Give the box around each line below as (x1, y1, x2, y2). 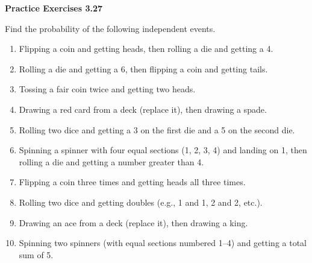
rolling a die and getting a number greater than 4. (19, 155, 204, 168)
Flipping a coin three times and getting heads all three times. (19, 176, 246, 188)
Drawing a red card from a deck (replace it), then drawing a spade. (19, 103, 267, 115)
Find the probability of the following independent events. (5, 22, 216, 34)
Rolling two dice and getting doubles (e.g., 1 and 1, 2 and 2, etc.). (19, 195, 263, 208)
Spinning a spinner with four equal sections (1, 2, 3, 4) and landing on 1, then (19, 144, 307, 156)
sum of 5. (19, 248, 54, 261)
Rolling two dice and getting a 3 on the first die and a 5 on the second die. (19, 123, 295, 136)
